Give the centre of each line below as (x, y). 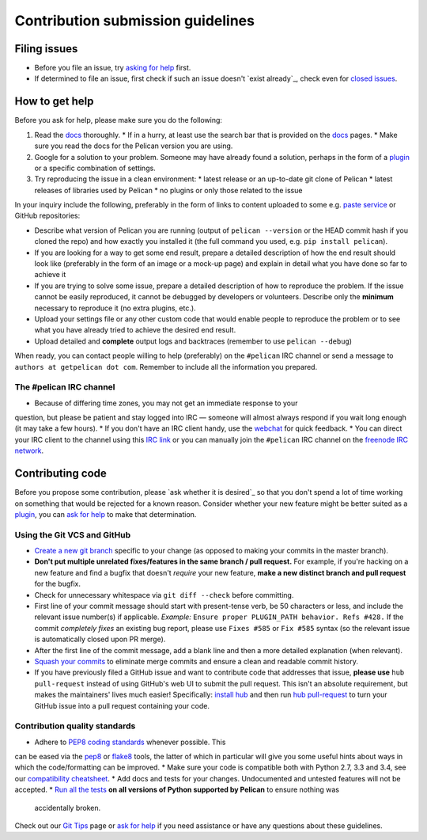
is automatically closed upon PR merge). (100, 639)
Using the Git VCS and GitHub (72, 534)
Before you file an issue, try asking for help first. (113, 68)
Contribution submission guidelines (134, 21)
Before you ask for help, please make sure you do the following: (119, 120)
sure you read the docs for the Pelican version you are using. (134, 146)
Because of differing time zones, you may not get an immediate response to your (166, 403)
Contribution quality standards (75, 726)
